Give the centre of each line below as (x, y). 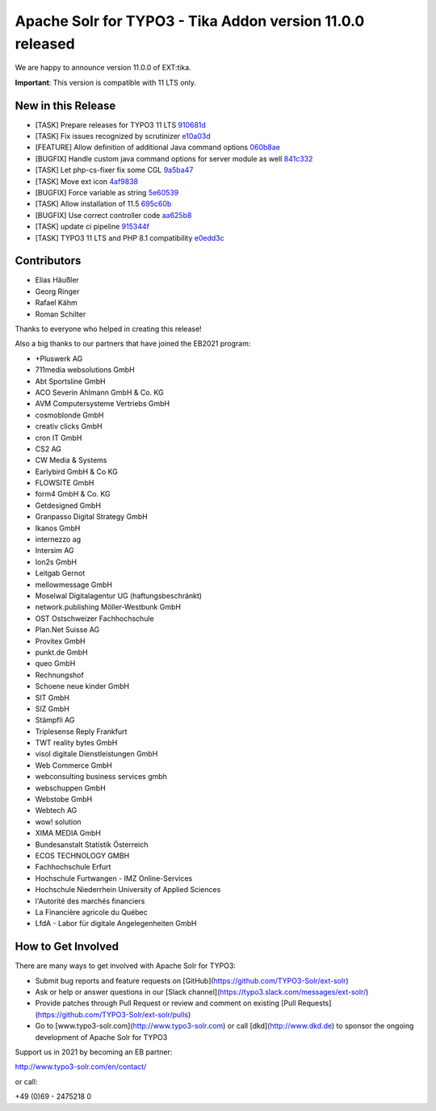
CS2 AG (48, 449)
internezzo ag (58, 539)
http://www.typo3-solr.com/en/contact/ (81, 1067)
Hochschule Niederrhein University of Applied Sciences (128, 890)
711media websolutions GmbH (85, 370)
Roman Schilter (61, 314)
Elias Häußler (57, 280)
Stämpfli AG (55, 720)
